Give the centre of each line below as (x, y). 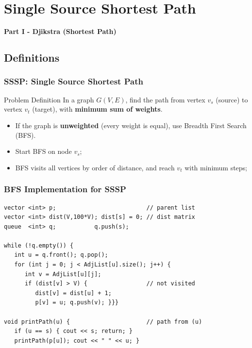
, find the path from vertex (165, 99)
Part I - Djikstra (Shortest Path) (60, 31)
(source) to (232, 99)
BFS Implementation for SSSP (65, 189)
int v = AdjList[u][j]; (63, 274)
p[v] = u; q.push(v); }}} (77, 303)
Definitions (32, 58)
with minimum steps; (216, 167)
